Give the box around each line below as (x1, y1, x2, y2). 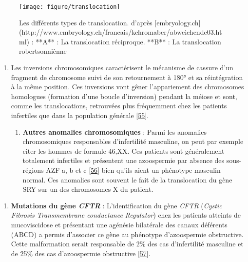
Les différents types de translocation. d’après (19, 17, 153, 27)
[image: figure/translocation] (19, 3, 120, 10)
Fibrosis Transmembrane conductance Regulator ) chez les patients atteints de (11, 210, 241, 220)
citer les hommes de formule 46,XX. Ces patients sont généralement (22, 145, 225, 156)
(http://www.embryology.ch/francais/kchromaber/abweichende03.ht (19, 27, 222, 37)
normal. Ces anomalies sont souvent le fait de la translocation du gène (22, 174, 232, 184)
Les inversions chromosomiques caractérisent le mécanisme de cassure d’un (11, 62, 233, 73)
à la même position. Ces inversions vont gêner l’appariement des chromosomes (11, 81, 244, 92)
